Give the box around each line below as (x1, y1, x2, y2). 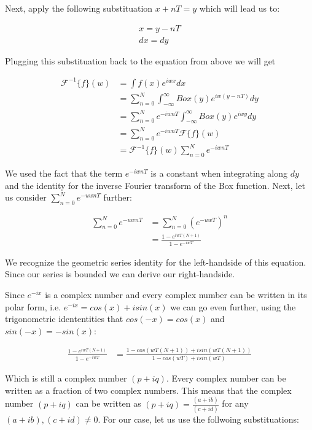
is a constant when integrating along (150, 167, 287, 180)
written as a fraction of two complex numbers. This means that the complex (5, 383, 292, 396)
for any (222, 397, 249, 410)
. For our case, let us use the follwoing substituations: (98, 413, 299, 425)
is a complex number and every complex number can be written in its (45, 288, 307, 301)
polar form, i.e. (5, 300, 61, 313)
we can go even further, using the (170, 300, 296, 313)
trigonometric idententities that (5, 312, 123, 325)
